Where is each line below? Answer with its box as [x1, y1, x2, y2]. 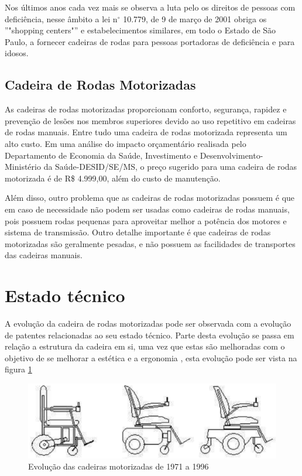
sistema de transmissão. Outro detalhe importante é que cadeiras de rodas [5, 226, 271, 238]
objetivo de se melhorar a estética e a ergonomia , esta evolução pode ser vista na [5, 351, 297, 364]
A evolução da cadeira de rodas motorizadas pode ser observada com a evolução [5, 317, 291, 330]
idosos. [5, 47, 29, 59]
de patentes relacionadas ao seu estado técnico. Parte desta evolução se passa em [5, 328, 294, 341]
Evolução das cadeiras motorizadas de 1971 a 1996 [28, 460, 209, 472]
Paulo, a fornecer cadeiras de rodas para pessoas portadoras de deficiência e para [5, 35, 295, 47]
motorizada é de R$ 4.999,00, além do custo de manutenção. [5, 172, 221, 184]
